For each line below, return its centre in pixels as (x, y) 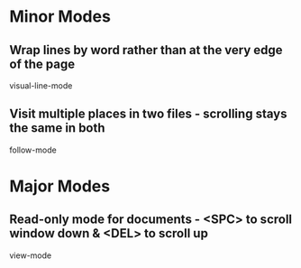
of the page (42, 64)
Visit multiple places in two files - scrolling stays (148, 114)
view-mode (31, 255)
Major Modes (60, 186)
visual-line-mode (41, 86)
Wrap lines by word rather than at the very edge (146, 50)
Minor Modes (60, 17)
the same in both (57, 128)
